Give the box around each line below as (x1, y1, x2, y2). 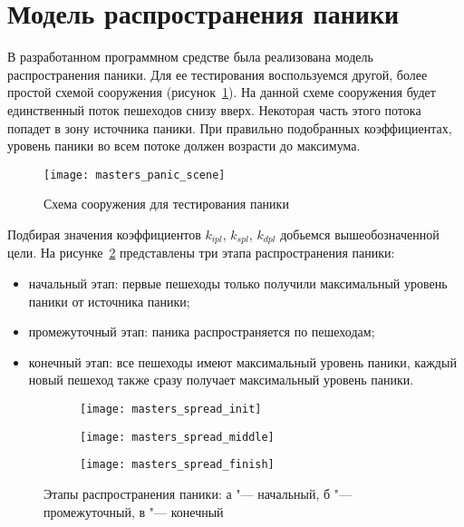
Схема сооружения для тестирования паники (43, 194, 289, 213)
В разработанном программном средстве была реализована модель (7, 47, 373, 66)
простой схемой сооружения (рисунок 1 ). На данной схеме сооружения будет (7, 83, 436, 102)
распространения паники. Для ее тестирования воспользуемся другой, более (7, 64, 428, 83)
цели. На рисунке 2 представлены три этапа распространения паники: (7, 243, 395, 262)
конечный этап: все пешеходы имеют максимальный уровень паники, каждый (28, 352, 457, 371)
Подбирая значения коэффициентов (7, 224, 201, 243)
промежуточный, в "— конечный (43, 502, 224, 521)
